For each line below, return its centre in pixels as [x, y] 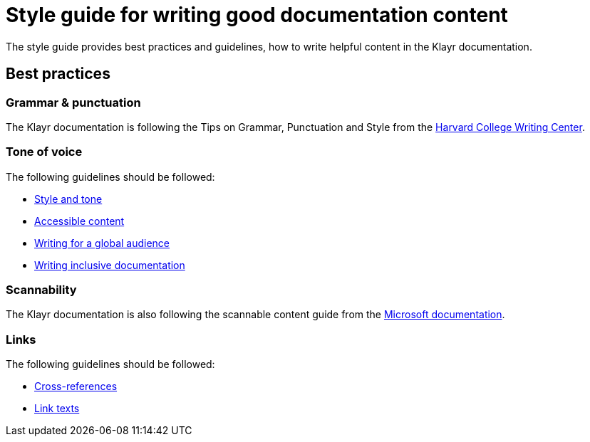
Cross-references [76, 386]
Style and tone [68, 199]
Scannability [41, 290]
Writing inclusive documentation [110, 265]
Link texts [57, 409]
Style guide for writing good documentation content [257, 15]
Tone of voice [44, 152]
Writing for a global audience [102, 243]
